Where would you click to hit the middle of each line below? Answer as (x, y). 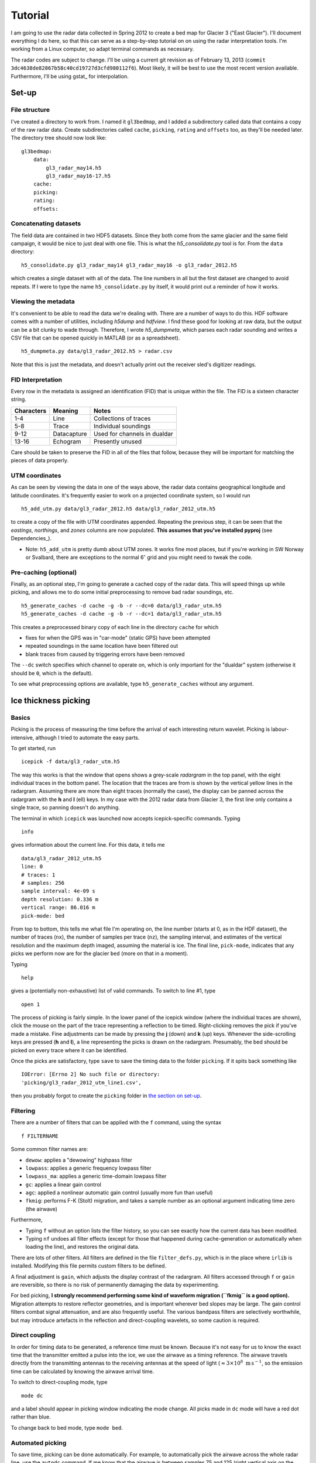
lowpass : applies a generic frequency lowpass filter (88, 1168)
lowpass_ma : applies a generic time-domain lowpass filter (96, 1176)
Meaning (66, 411)
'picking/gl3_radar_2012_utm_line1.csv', (81, 1082)
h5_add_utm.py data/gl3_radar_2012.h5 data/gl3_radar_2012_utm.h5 (118, 509)
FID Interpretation (37, 379)
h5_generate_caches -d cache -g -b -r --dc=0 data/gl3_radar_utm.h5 (121, 605)
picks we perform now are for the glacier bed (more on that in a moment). (99, 953)
